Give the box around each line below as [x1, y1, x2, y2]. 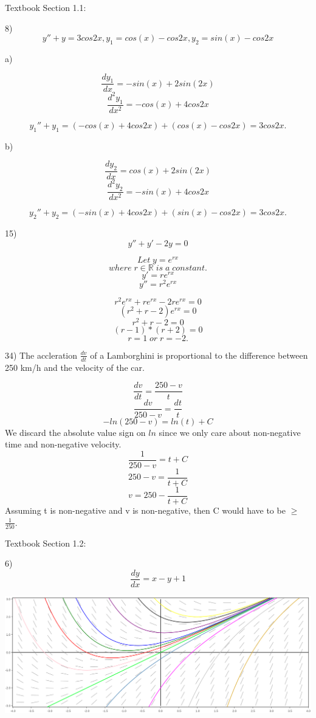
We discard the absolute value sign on [5, 426, 146, 438]
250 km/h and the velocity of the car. [5, 361, 145, 373]
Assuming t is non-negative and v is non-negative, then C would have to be [5, 503, 286, 516]
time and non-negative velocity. [5, 438, 122, 450]
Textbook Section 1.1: [5, 1, 86, 13]
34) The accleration [5, 348, 78, 361]
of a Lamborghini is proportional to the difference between [90, 348, 308, 361]
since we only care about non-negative [159, 426, 301, 438]
